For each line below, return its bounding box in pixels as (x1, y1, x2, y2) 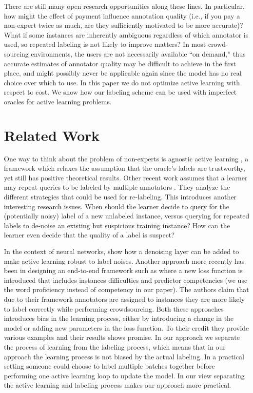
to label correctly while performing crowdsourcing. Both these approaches (4, 303, 224, 314)
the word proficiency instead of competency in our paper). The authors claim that (4, 284, 249, 295)
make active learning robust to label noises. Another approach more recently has (4, 255, 245, 266)
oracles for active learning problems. (4, 96, 112, 106)
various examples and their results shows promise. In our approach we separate (4, 332, 240, 342)
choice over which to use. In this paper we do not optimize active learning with (4, 77, 240, 87)
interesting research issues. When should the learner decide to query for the (4, 201, 229, 211)
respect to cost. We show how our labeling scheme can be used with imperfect (4, 87, 237, 97)
